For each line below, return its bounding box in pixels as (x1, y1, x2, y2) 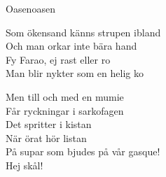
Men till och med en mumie (6, 89, 124, 104)
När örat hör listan (6, 130, 87, 145)
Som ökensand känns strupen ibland (6, 24, 161, 39)
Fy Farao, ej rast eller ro (6, 52, 111, 66)
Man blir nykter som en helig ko (6, 66, 144, 80)
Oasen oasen (6, 1, 55, 15)
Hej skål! (6, 157, 43, 172)
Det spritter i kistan (6, 117, 92, 132)
